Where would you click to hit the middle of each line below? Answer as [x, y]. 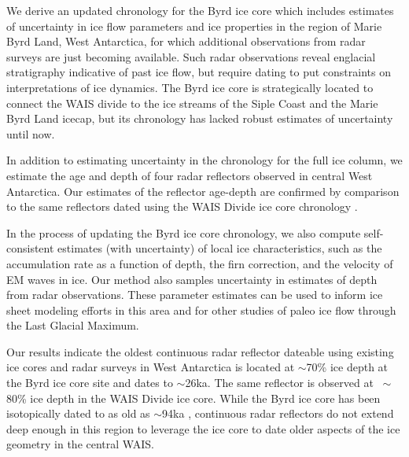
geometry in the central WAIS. [80, 444]
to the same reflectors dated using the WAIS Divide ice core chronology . [182, 206]
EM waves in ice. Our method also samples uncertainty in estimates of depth [192, 279]
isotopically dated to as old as [78, 413]
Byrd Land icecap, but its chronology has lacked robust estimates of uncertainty [200, 118]
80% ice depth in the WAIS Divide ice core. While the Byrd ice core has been [193, 398]
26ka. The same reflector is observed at [279, 383]
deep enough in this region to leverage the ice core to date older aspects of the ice [203, 428]
